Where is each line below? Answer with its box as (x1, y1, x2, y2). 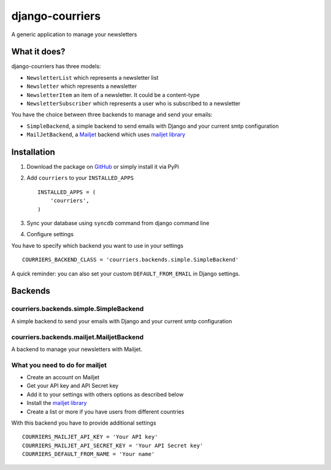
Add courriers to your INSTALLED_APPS (26, 174, 134, 182)
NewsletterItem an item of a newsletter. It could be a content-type (26, 91, 200, 98)
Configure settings (26, 231, 74, 238)
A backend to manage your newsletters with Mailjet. (11, 345, 143, 353)
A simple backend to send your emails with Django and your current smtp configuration (11, 317, 232, 325)
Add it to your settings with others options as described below (26, 390, 184, 398)
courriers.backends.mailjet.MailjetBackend (11, 333, 144, 341)
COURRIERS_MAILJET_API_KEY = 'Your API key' (22, 433, 159, 441)
